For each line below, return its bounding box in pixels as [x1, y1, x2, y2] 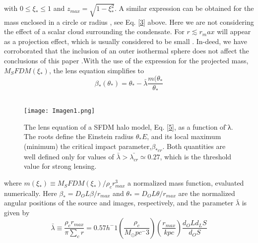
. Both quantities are [162, 141, 226, 151]
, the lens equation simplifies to [49, 65, 144, 75]
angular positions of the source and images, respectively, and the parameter [4, 197, 234, 208]
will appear [217, 26, 251, 37]
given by [4, 207, 30, 218]
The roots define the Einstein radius [24, 131, 134, 142]
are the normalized [178, 188, 235, 198]
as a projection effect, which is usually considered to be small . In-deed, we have [4, 36, 248, 46]
